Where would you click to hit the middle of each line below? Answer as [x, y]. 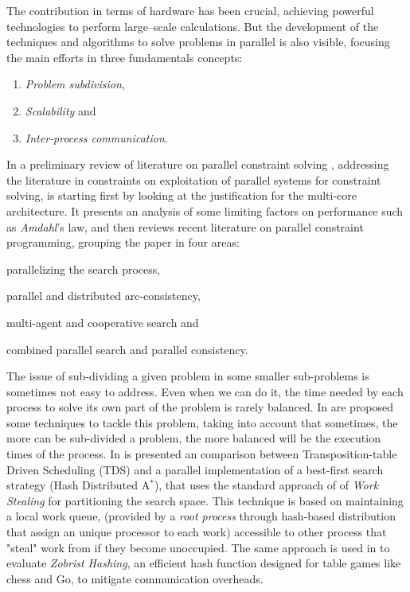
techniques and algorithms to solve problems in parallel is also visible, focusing [198, 42]
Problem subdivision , [75, 84]
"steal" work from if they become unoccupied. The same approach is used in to [198, 547]
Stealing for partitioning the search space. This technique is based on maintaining [205, 500]
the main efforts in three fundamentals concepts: [125, 57]
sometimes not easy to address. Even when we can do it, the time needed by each [205, 391]
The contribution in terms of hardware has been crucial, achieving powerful [190, 10]
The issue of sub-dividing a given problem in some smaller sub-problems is [188, 376]
